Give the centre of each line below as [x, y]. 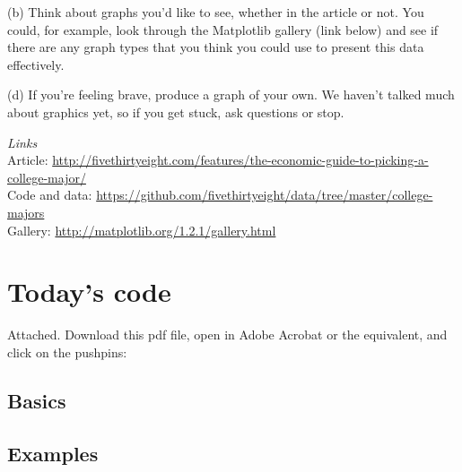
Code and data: [50, 195]
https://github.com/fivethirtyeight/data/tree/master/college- [265, 195]
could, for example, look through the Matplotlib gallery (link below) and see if [223, 29]
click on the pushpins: [67, 352]
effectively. [36, 64]
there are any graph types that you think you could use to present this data [216, 47]
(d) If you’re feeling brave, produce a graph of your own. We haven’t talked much [231, 94]
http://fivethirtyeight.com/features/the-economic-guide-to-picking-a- [240, 160]
